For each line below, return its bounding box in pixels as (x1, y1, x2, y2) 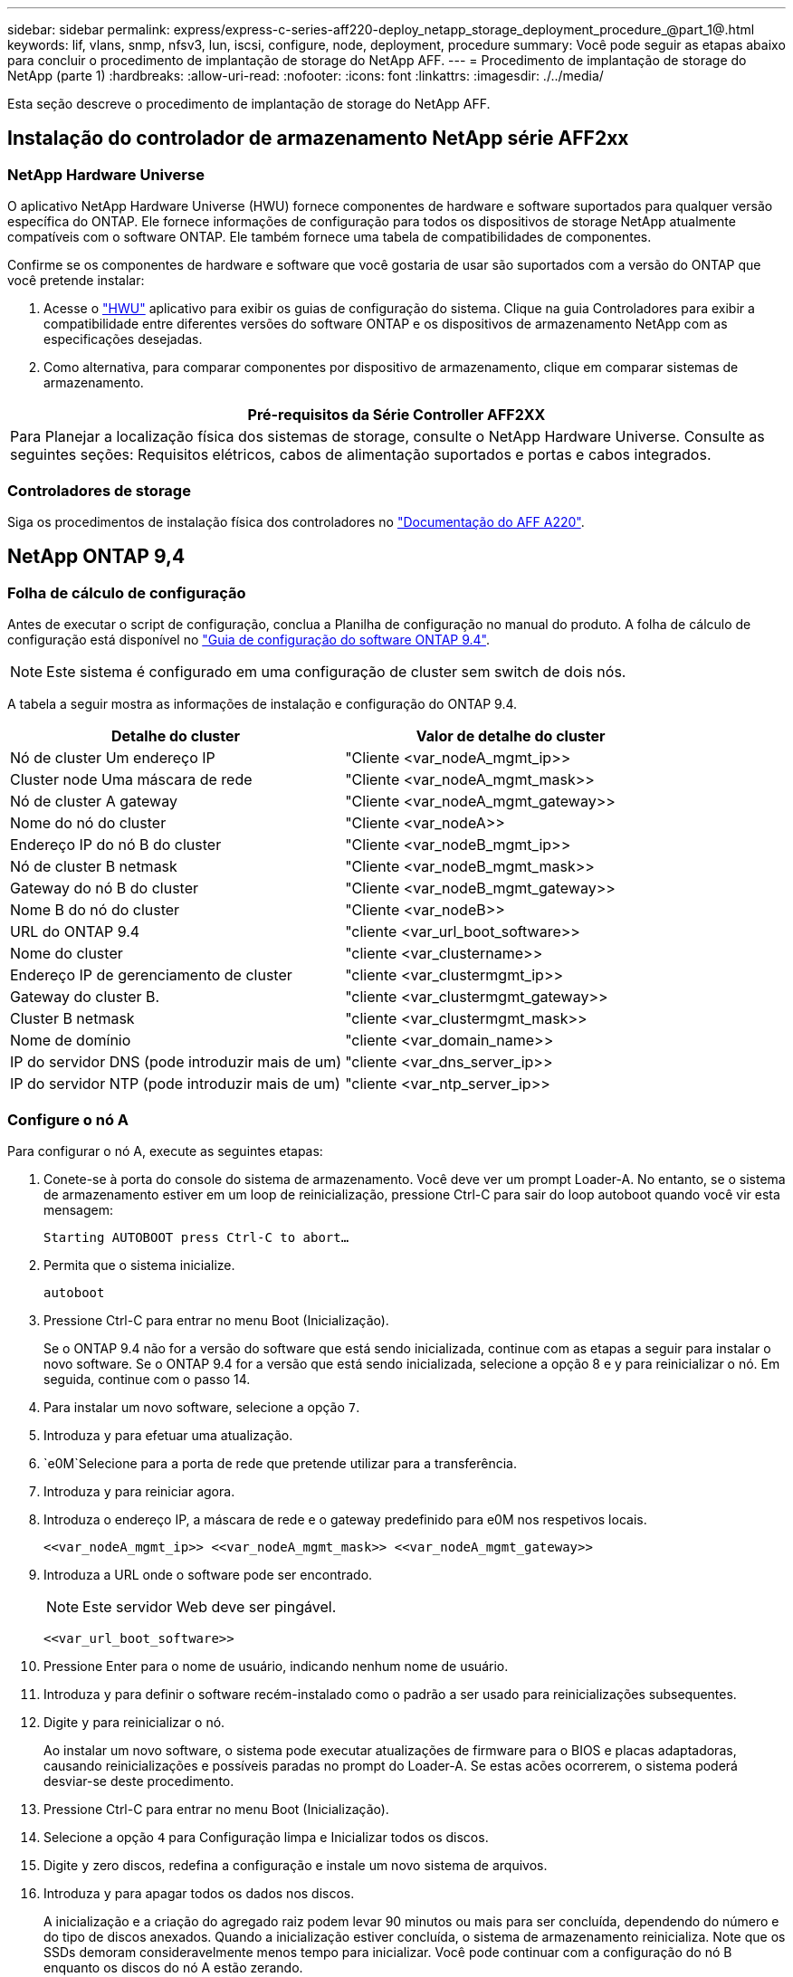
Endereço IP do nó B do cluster (10, 836, 222, 855)
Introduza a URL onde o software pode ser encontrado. (43, 1566, 373, 1582)
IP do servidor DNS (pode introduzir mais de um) (10, 1053, 342, 1072)
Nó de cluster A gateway (10, 792, 177, 811)
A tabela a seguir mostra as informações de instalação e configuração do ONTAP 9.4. (7, 696, 518, 712)
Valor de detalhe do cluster (416, 727, 606, 746)
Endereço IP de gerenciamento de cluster (10, 966, 292, 985)
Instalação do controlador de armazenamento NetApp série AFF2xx (7, 127, 629, 150)
